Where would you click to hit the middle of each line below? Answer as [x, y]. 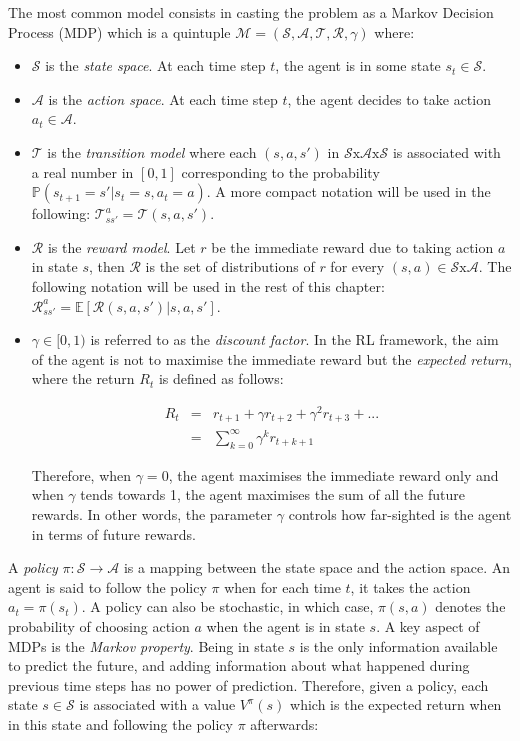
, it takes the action [410, 586]
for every [357, 266]
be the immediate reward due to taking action [352, 246]
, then [107, 266]
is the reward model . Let [121, 246]
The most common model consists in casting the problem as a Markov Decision [251, 12]
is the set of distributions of [230, 266]
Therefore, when [81, 474]
